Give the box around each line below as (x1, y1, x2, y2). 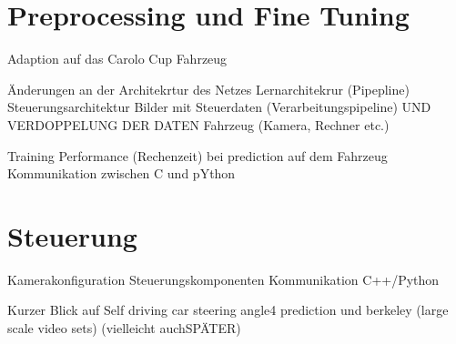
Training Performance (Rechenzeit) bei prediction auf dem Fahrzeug (7, 146, 388, 165)
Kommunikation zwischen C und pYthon (7, 164, 236, 183)
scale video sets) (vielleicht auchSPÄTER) (7, 319, 241, 337)
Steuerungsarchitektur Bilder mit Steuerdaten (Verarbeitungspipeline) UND (7, 97, 431, 116)
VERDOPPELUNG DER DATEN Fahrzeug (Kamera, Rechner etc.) (7, 115, 390, 134)
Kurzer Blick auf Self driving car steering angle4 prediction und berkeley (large (7, 300, 449, 319)
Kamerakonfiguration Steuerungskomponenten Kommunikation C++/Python (7, 269, 440, 288)
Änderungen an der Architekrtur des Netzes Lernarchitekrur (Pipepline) (7, 79, 410, 98)
